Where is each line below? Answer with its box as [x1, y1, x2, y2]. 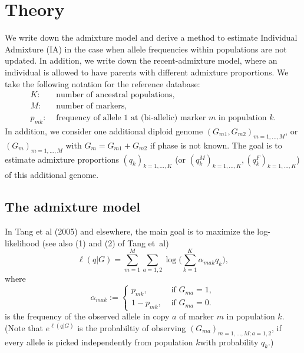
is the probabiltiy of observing [77, 321, 186, 334]
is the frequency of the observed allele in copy [5, 310, 170, 322]
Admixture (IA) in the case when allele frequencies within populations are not [5, 42, 287, 55]
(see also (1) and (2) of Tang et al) [42, 236, 169, 249]
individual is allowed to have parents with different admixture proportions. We [5, 65, 289, 78]
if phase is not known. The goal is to [150, 138, 282, 151]
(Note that [5, 321, 43, 334]
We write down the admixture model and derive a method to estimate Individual [5, 31, 298, 44]
